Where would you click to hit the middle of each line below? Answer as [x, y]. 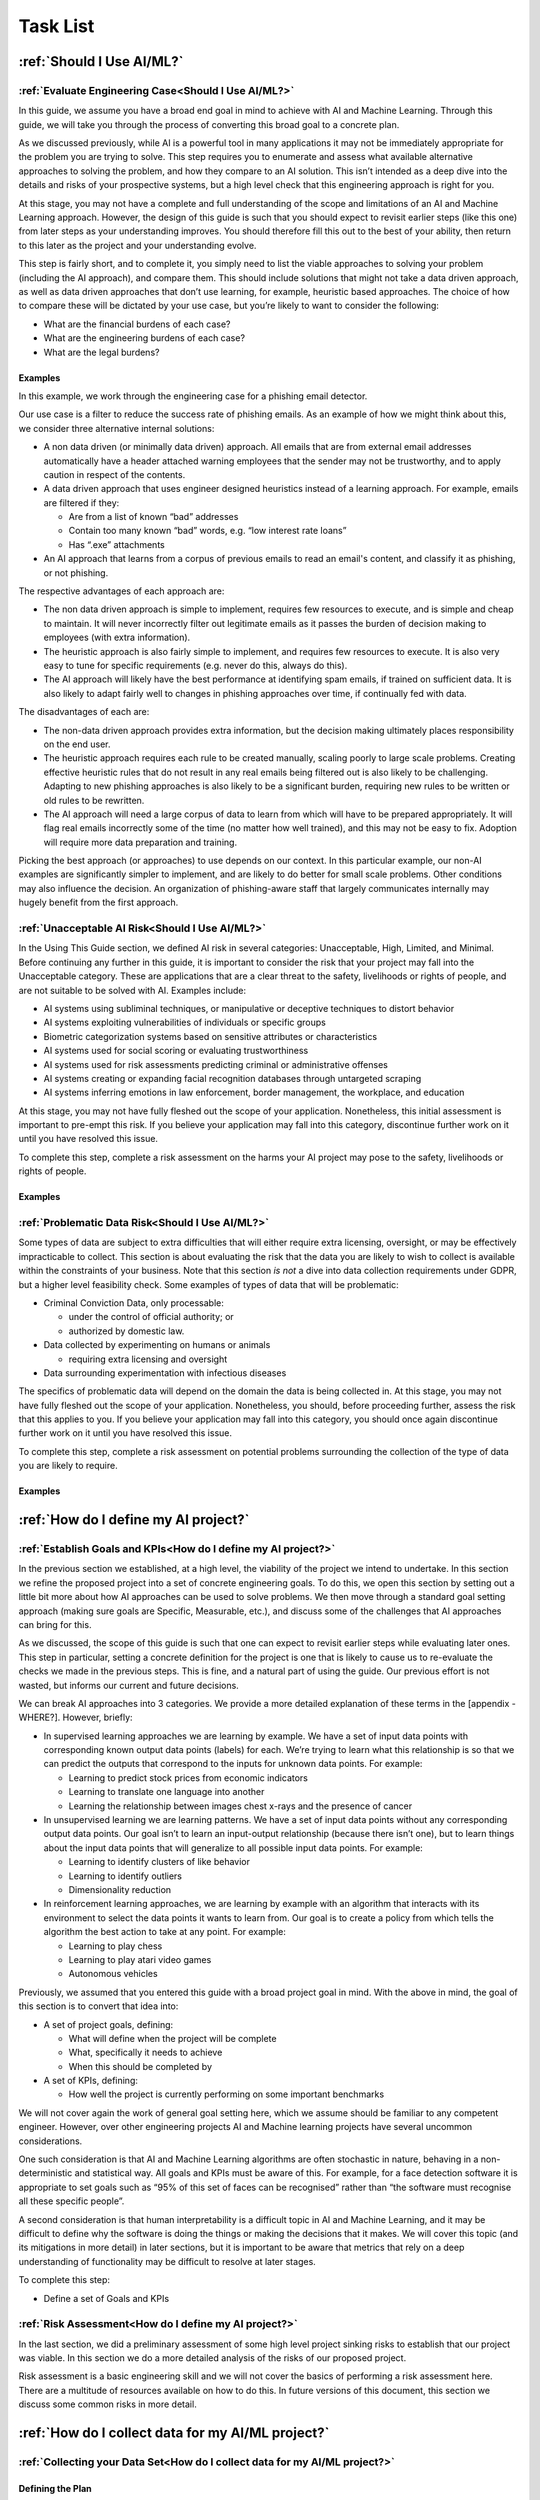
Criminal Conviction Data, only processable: [133, 1302]
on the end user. [77, 744]
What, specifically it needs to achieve [145, 2052]
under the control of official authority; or [151, 1317]
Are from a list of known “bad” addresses [153, 517]
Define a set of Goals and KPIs [106, 2298]
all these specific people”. [71, 2201]
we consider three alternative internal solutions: [116, 428]
